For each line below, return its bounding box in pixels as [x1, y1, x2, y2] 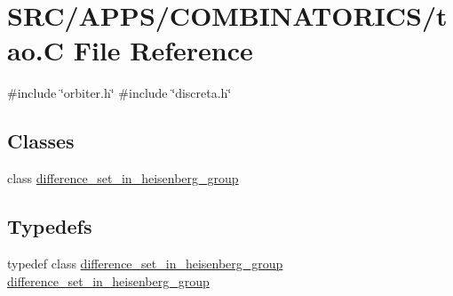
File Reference [73, 32, 253, 68]
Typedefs [7, 212, 92, 240]
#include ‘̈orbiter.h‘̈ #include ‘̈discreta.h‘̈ [7, 84, 232, 102]
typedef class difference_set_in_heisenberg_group [7, 253, 283, 272]
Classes [7, 127, 75, 155]
